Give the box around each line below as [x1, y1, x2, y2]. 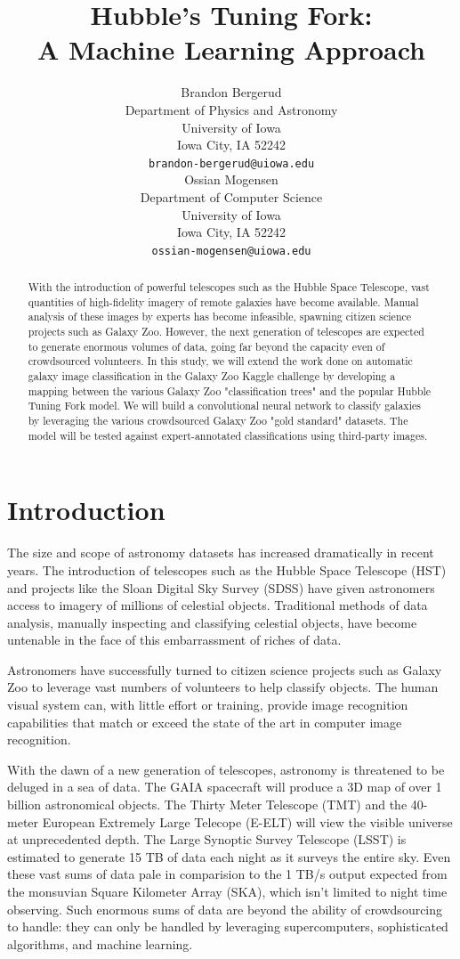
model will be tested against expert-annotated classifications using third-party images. [28, 427, 428, 443]
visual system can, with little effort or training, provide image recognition [7, 695, 408, 714]
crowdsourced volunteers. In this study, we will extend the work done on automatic [28, 354, 413, 369]
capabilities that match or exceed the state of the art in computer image [7, 712, 402, 731]
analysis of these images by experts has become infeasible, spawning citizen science [28, 309, 412, 324]
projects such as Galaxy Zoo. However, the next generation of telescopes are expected [28, 324, 424, 339]
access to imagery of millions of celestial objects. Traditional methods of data [7, 596, 428, 614]
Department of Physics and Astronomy [125, 100, 338, 118]
